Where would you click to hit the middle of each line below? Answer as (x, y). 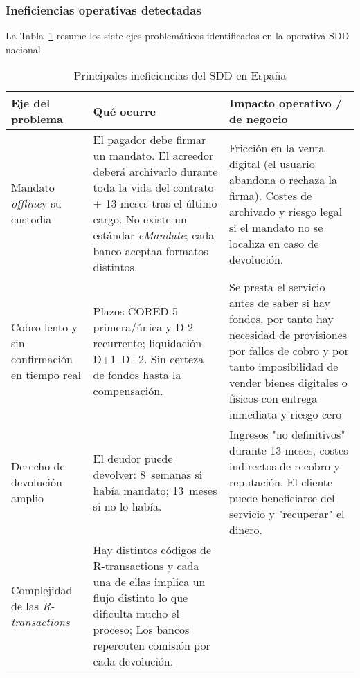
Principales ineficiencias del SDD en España (180, 75)
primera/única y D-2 (143, 327)
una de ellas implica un (149, 582)
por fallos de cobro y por (289, 351)
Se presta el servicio (277, 287)
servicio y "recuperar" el (287, 514)
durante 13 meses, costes (288, 450)
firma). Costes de (270, 195)
